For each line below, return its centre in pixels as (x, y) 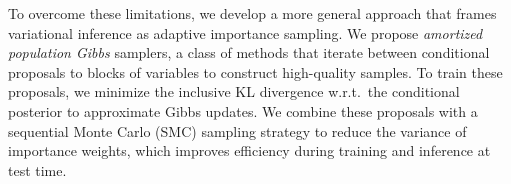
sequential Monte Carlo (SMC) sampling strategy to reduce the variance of (237, 130)
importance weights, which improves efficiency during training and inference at (249, 150)
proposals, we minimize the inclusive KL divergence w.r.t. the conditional (234, 91)
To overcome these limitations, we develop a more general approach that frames (252, 13)
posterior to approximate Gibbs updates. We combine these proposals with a (243, 110)
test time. (37, 169)
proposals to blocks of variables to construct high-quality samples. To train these (255, 71)
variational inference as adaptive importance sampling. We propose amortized (245, 32)
